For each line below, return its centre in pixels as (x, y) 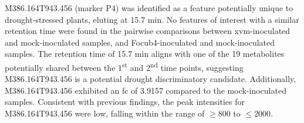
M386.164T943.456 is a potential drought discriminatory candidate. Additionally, (151, 79)
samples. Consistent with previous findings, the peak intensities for (125, 102)
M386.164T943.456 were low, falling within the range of (105, 113)
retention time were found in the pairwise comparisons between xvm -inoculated (148, 31)
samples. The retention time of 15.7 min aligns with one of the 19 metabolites (145, 54)
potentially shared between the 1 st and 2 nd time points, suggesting (124, 66)
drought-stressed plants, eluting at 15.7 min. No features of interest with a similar (152, 19)
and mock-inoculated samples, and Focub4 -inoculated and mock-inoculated (140, 42)
